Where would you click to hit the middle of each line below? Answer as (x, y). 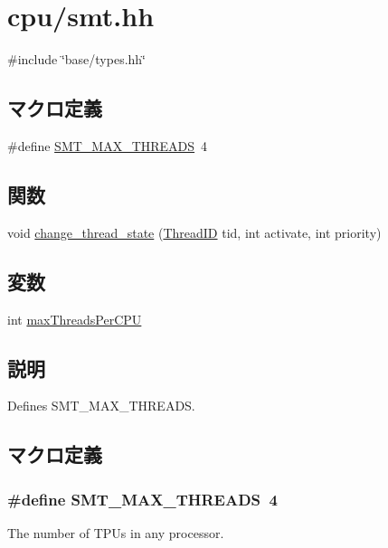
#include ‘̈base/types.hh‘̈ (77, 59)
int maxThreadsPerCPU (75, 319)
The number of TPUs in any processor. (116, 532)
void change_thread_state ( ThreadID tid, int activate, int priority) (194, 232)
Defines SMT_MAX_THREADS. (101, 406)
